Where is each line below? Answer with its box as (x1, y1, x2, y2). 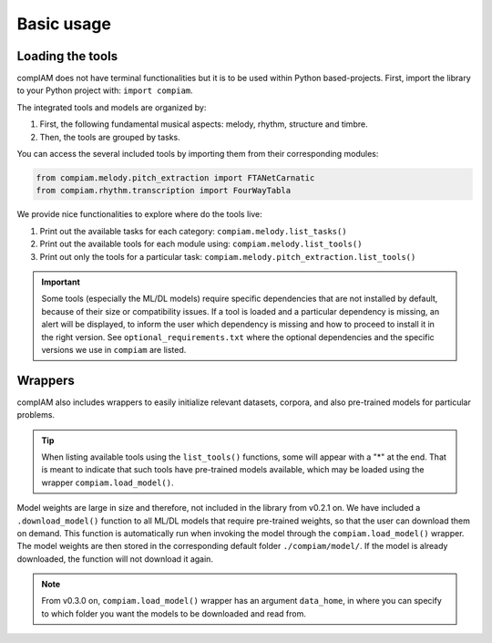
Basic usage (16, 14, 111, 34)
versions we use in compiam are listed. (41, 344, 187, 355)
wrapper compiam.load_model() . (41, 477, 174, 488)
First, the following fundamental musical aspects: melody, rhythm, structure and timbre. (39, 119, 368, 130)
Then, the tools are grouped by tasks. (39, 131, 181, 142)
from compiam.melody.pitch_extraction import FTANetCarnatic (36, 173, 315, 182)
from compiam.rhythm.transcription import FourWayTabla (36, 185, 292, 196)
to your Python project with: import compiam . (16, 85, 193, 96)
